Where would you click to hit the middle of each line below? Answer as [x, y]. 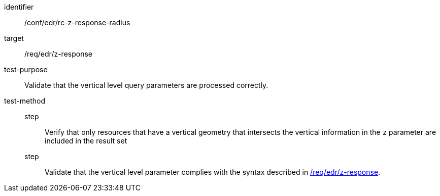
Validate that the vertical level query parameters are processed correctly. [146, 85]
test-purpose [26, 69]
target [14, 38]
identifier [19, 7]
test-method [25, 101]
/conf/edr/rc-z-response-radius [77, 22]
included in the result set [86, 141]
